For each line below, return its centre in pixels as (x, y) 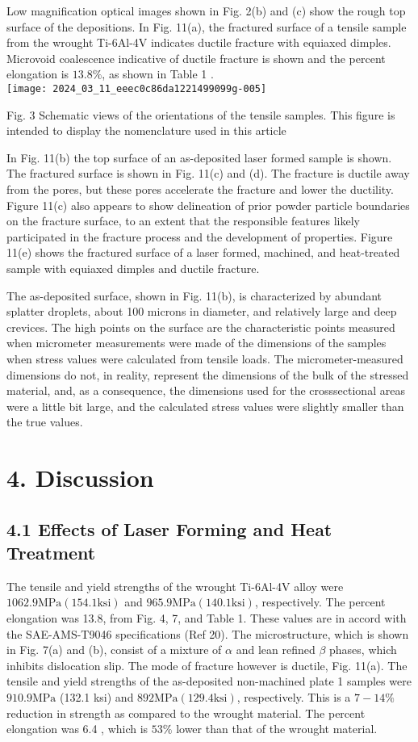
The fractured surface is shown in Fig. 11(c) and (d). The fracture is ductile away (208, 173)
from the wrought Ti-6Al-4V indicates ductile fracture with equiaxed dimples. (199, 42)
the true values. (45, 422)
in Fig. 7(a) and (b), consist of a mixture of (114, 650)
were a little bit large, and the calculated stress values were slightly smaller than (205, 406)
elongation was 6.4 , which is (77, 729)
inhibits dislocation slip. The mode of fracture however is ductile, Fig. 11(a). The (207, 665)
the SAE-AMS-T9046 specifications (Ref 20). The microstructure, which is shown (208, 633)
